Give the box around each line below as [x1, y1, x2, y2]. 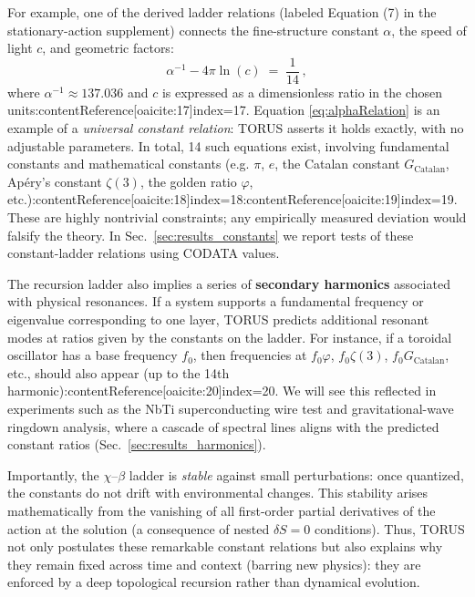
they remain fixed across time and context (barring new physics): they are [7, 554, 421, 573]
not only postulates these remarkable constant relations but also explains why [7, 537, 443, 556]
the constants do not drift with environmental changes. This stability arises [7, 483, 429, 502]
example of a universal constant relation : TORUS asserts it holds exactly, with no [7, 118, 464, 138]
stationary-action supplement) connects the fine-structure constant [7, 20, 379, 39]
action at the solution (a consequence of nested [7, 519, 270, 538]
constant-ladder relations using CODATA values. [7, 243, 280, 262]
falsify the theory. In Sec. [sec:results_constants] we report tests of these [7, 225, 414, 244]
